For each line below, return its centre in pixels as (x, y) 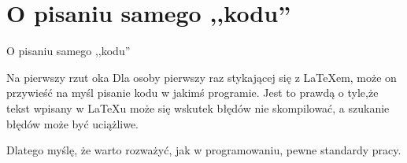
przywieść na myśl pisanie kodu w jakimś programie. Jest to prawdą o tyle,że (192, 93)
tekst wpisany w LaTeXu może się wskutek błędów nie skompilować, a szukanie (198, 107)
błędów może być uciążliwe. (72, 123)
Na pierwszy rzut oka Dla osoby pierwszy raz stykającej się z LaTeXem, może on (202, 77)
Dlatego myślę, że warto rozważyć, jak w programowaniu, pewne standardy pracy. (204, 150)
